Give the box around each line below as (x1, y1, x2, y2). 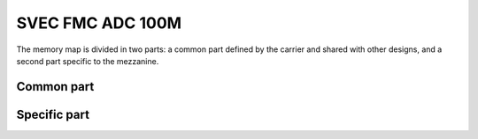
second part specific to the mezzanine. (16, 55, 159, 66)
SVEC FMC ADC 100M (16, 13, 181, 33)
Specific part (16, 106, 90, 122)
